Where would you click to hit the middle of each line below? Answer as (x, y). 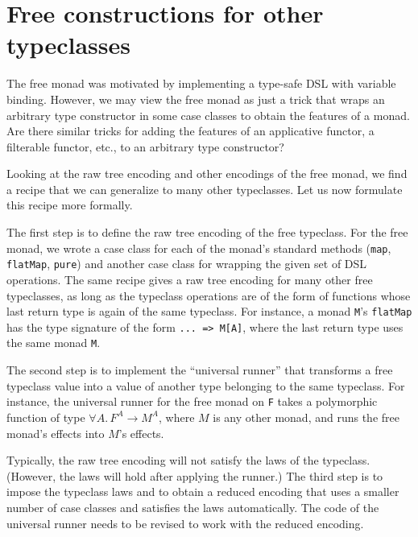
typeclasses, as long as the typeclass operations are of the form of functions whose (209, 295)
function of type (46, 417)
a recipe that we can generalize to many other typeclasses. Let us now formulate (205, 189)
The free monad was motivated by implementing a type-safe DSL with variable (201, 83)
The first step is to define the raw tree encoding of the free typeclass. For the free (207, 232)
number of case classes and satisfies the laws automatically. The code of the (193, 507)
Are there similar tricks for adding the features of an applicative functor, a (190, 131)
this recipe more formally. (70, 205)
